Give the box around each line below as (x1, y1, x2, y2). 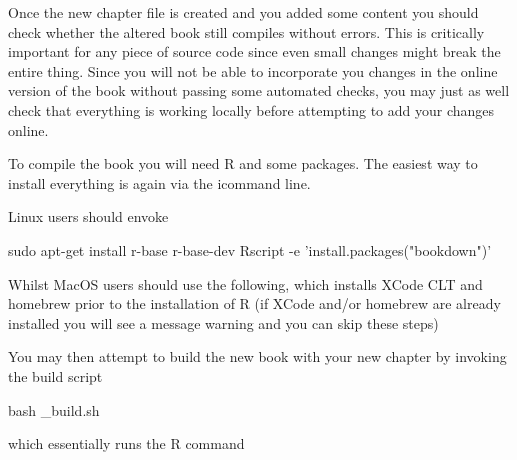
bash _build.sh (8, 399, 100, 420)
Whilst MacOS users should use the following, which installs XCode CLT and (8, 273, 483, 294)
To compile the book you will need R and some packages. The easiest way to (8, 153, 478, 174)
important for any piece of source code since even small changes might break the (8, 41, 501, 62)
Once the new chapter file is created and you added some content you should (8, 2, 479, 22)
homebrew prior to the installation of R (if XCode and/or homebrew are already (8, 293, 501, 314)
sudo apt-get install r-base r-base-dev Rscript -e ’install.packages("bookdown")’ (8, 239, 492, 260)
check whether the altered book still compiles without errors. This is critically (8, 21, 485, 42)
